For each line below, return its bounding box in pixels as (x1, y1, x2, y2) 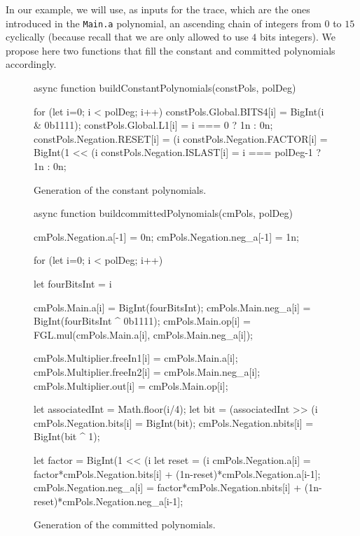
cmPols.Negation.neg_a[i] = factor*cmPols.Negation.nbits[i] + (34, 480, 302, 495)
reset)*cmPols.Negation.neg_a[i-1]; (34, 493, 184, 508)
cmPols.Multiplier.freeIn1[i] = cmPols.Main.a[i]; (34, 351, 238, 365)
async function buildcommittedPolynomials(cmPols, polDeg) (34, 206, 293, 220)
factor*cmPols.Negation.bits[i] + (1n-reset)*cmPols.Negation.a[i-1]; (34, 466, 321, 481)
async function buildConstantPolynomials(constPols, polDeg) (34, 80, 296, 95)
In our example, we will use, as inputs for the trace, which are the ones (6, 2, 310, 16)
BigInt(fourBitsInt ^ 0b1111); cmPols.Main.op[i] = (34, 313, 251, 328)
